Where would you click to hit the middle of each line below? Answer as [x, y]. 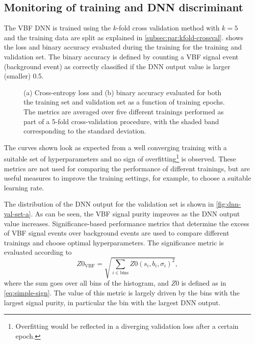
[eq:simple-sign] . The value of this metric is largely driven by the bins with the [122, 293]
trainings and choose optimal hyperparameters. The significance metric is [114, 242]
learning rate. [24, 187]
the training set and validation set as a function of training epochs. [124, 102]
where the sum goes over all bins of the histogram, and [87, 283]
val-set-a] [17, 213]
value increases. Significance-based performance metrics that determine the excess [127, 223]
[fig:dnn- [229, 204]
